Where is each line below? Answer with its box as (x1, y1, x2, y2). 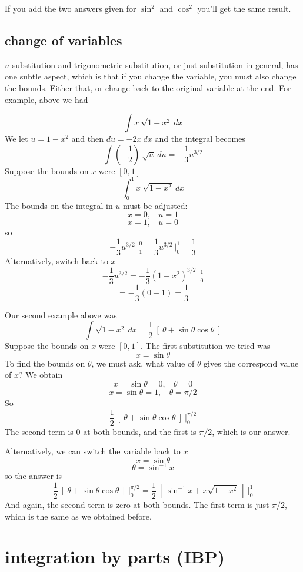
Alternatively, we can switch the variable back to (5, 445, 181, 457)
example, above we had (5, 93, 88, 105)
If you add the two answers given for (5, 2, 136, 14)
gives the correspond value (204, 357, 299, 369)
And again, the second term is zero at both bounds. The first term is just (5, 498, 269, 510)
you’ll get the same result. (197, 2, 291, 14)
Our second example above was (5, 308, 117, 321)
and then (71, 132, 104, 145)
